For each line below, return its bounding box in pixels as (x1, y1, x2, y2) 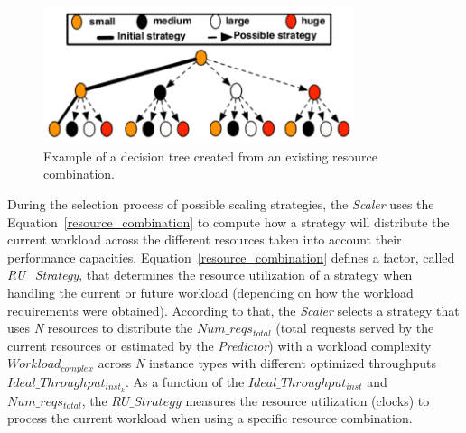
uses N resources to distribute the (7, 318, 193, 337)
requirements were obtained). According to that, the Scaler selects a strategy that (7, 300, 460, 319)
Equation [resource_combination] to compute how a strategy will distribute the (7, 212, 450, 231)
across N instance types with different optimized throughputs (98, 354, 436, 373)
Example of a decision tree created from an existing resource (43, 146, 378, 165)
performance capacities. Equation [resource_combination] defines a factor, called (7, 247, 455, 266)
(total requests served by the (275, 318, 434, 337)
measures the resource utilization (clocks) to (185, 391, 430, 410)
